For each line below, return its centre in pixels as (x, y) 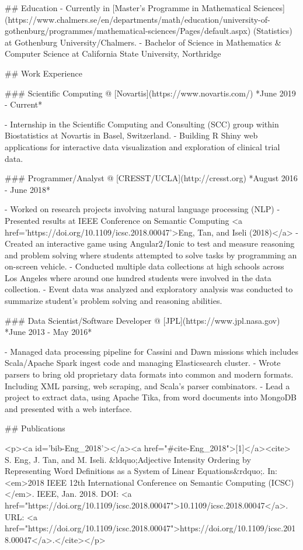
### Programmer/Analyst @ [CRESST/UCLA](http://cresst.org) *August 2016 (151, 178)
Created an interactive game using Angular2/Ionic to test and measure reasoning (150, 243)
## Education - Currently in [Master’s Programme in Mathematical (128, 8)
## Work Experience (43, 73)
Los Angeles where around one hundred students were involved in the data (138, 277)
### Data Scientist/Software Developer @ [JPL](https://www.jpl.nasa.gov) (142, 320)
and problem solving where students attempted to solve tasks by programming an (151, 255)
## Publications (35, 428)
